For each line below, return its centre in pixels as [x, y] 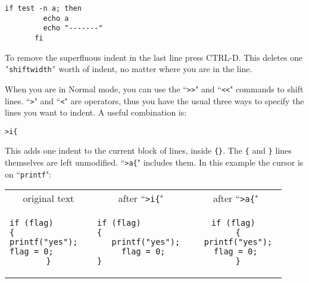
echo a [56, 18]
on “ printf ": [28, 174]
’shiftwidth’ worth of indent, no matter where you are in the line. [129, 69]
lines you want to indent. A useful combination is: [96, 112]
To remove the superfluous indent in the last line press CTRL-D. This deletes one [154, 57]
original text [49, 198]
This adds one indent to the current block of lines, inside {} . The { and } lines [148, 150]
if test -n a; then [43, 8]
